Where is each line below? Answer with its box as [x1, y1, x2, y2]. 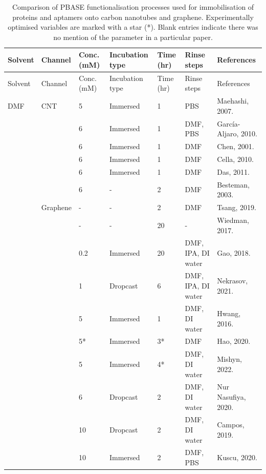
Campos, [217, 419, 245, 430]
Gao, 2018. [217, 247, 251, 258]
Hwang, [217, 308, 241, 319]
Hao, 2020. [217, 336, 251, 346]
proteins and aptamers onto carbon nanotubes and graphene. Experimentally [12, 11, 254, 22]
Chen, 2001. [217, 141, 254, 152]
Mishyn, [217, 354, 242, 364]
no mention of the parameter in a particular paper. [53, 31, 213, 42]
